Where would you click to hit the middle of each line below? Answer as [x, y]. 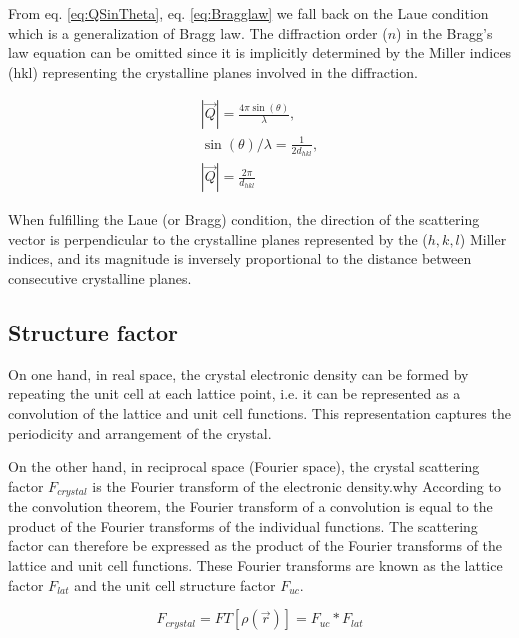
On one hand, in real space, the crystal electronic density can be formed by [238, 373]
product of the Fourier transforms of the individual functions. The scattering [243, 525]
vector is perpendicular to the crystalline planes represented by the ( [218, 238]
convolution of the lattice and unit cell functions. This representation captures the [259, 412]
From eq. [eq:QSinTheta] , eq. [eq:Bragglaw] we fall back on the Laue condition [248, 13]
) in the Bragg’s [444, 32]
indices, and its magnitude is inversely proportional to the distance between [240, 258]
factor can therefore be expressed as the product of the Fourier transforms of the [255, 545]
